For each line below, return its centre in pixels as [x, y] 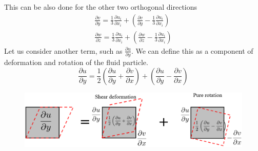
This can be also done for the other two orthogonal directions [101, 7]
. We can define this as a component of [192, 50]
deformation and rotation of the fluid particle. [76, 62]
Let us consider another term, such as [63, 50]
